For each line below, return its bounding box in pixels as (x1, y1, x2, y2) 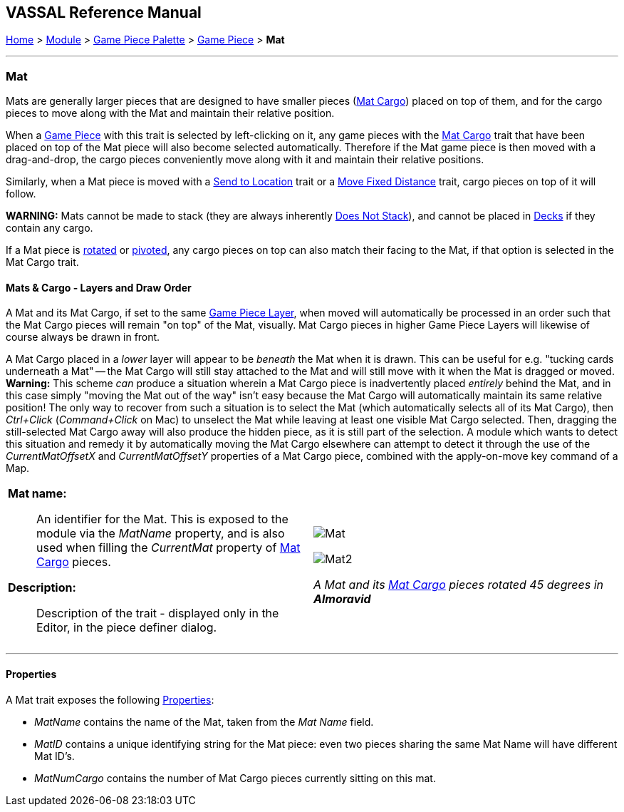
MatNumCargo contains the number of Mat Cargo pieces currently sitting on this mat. (34, 771, 436, 784)
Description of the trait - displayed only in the (36, 606, 279, 621)
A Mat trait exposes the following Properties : (6, 693, 214, 706)
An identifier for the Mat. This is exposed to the (36, 512, 288, 527)
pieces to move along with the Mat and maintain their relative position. (6, 107, 335, 120)
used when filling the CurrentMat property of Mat (36, 540, 301, 555)
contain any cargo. (6, 222, 93, 235)
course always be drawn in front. (6, 331, 160, 344)
